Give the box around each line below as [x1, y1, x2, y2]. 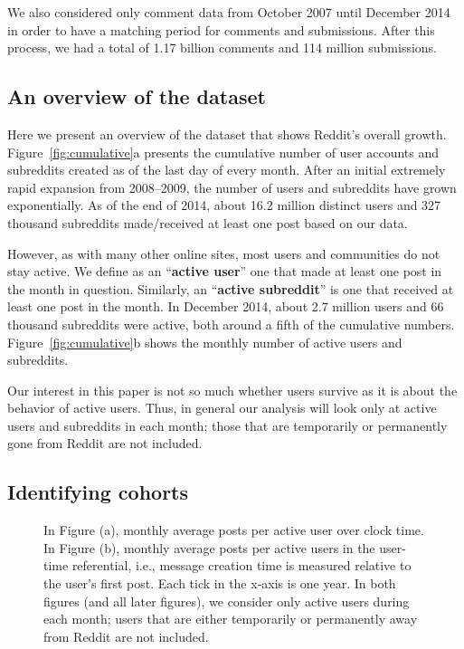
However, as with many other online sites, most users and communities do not [7, 243, 440, 262]
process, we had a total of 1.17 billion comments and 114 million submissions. [7, 38, 438, 57]
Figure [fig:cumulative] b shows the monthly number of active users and [7, 332, 402, 351]
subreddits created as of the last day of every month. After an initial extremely [7, 160, 446, 179]
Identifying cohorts [7, 478, 189, 506]
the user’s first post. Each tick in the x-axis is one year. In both [43, 574, 396, 593]
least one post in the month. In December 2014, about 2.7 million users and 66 [7, 297, 444, 316]
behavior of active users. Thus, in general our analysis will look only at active [7, 398, 437, 417]
